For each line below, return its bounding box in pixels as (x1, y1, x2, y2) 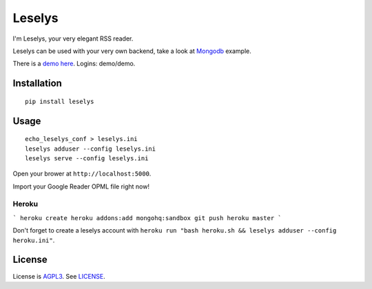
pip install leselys (25, 97, 94, 105)
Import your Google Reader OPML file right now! (12, 182, 149, 191)
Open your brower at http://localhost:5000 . (12, 169, 152, 178)
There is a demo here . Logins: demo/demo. (12, 59, 136, 68)
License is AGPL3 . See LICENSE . (12, 272, 106, 280)
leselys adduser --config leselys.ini (25, 144, 156, 153)
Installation (12, 78, 62, 89)
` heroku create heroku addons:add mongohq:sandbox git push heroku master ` (12, 214, 282, 222)
